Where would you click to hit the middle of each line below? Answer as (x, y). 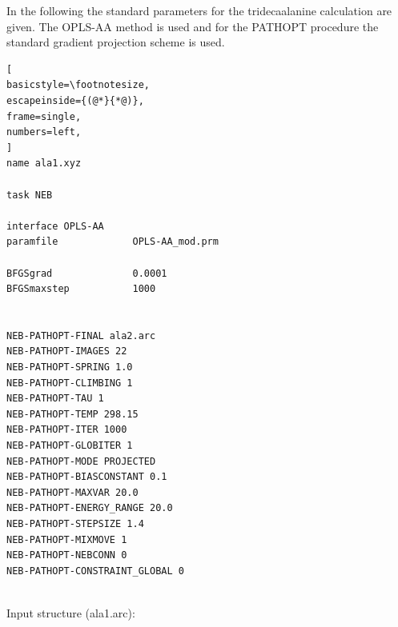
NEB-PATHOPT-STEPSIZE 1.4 (75, 524)
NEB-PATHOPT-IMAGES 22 (67, 351)
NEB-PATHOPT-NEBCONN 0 (67, 555)
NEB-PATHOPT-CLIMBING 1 (70, 383)
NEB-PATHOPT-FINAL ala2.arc (81, 335)
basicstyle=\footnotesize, (78, 85)
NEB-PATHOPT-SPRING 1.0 (70, 367)
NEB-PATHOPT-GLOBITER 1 (70, 446)
